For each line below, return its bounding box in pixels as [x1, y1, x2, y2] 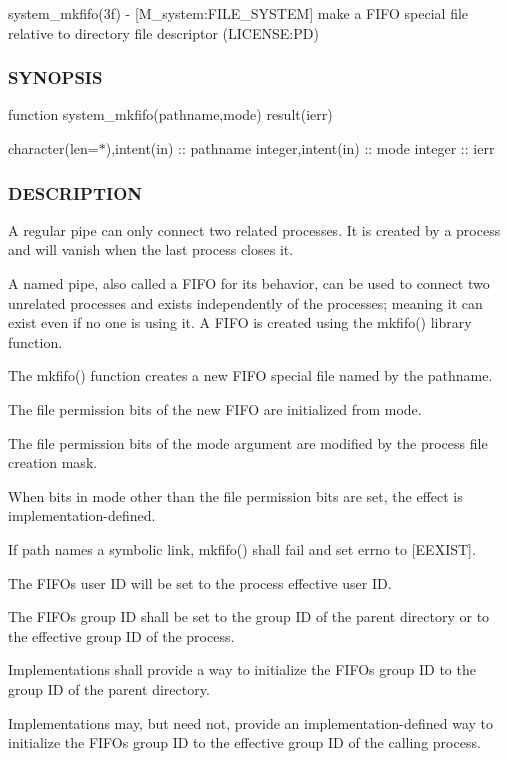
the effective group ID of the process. [8, 625, 235, 646]
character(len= [8, 138, 99, 158]
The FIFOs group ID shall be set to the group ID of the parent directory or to [8, 606, 490, 627]
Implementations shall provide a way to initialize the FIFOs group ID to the [8, 659, 476, 680]
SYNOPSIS [8, 65, 103, 90]
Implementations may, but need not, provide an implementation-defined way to [8, 712, 494, 733]
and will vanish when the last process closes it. [8, 239, 294, 260]
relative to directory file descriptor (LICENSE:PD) [8, 22, 319, 43]
